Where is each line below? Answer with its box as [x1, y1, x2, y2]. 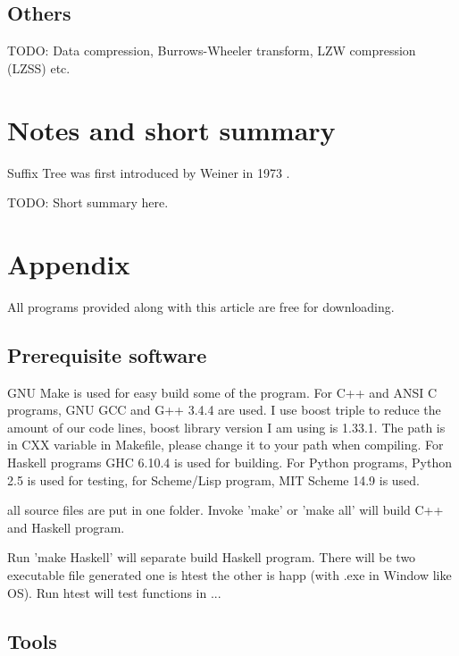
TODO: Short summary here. [7, 193, 169, 212]
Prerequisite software [7, 341, 207, 368]
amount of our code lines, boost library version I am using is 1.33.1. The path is [7, 417, 446, 436]
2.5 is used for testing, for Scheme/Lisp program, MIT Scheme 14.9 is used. [7, 470, 420, 489]
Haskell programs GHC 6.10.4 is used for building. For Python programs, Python [7, 453, 452, 471]
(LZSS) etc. [7, 58, 71, 77]
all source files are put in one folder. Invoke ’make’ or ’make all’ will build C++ [7, 500, 444, 519]
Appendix [7, 245, 130, 282]
